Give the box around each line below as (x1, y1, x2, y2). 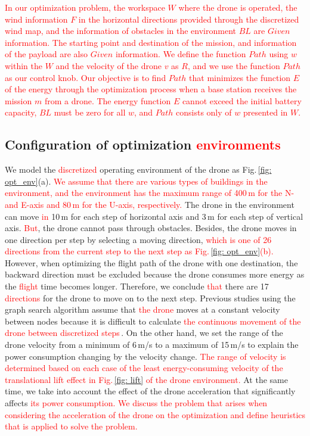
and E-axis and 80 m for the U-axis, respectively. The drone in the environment (5, 198, 294, 210)
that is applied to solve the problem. (5, 420, 138, 432)
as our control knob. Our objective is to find (5, 71, 166, 83)
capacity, (5, 106, 37, 119)
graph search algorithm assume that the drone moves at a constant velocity (5, 303, 280, 316)
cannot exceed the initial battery (182, 94, 302, 107)
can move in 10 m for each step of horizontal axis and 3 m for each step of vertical (5, 210, 303, 222)
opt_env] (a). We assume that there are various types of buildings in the (5, 175, 268, 187)
